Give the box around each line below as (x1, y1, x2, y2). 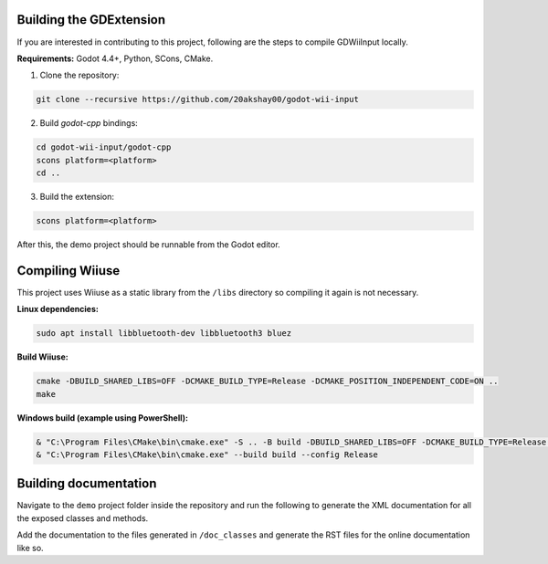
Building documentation (16, 475, 157, 492)
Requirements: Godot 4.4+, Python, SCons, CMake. (16, 53, 214, 64)
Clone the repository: (39, 69, 120, 81)
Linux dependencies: (16, 304, 100, 315)
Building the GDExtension (16, 12, 166, 27)
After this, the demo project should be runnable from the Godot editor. (16, 238, 280, 250)
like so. (16, 542, 45, 553)
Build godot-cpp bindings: (39, 118, 139, 129)
